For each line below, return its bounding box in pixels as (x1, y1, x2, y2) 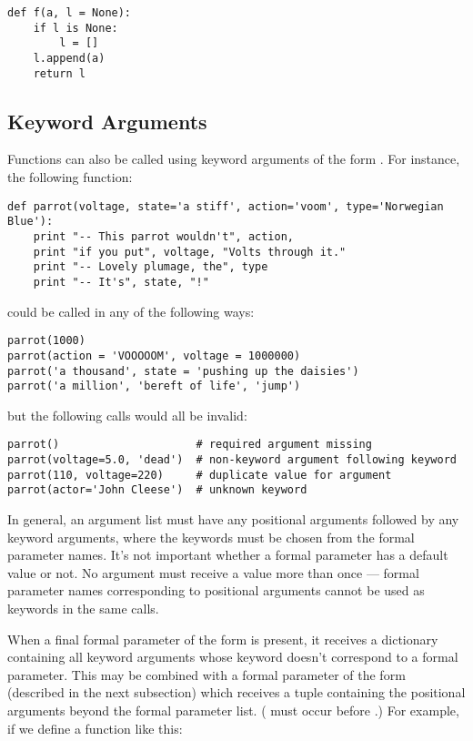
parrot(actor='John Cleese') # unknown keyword (7, 483, 307, 497)
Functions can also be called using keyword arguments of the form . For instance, (7, 149, 460, 168)
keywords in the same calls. (7, 599, 159, 618)
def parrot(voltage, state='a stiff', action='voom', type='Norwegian (7, 199, 444, 213)
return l (33, 66, 86, 80)
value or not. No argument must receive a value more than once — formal (7, 563, 419, 582)
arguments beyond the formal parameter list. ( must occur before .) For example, (7, 700, 459, 719)
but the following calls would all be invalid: (7, 405, 247, 424)
